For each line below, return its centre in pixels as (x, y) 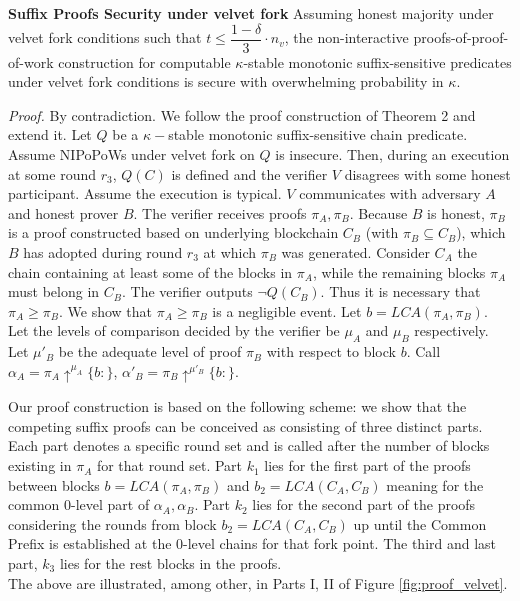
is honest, (456, 212)
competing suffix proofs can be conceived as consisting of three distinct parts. (245, 425)
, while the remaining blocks (399, 271)
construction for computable (144, 61)
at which (230, 252)
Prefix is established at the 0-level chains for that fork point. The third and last (252, 543)
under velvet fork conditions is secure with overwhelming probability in (226, 81)
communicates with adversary (390, 193)
